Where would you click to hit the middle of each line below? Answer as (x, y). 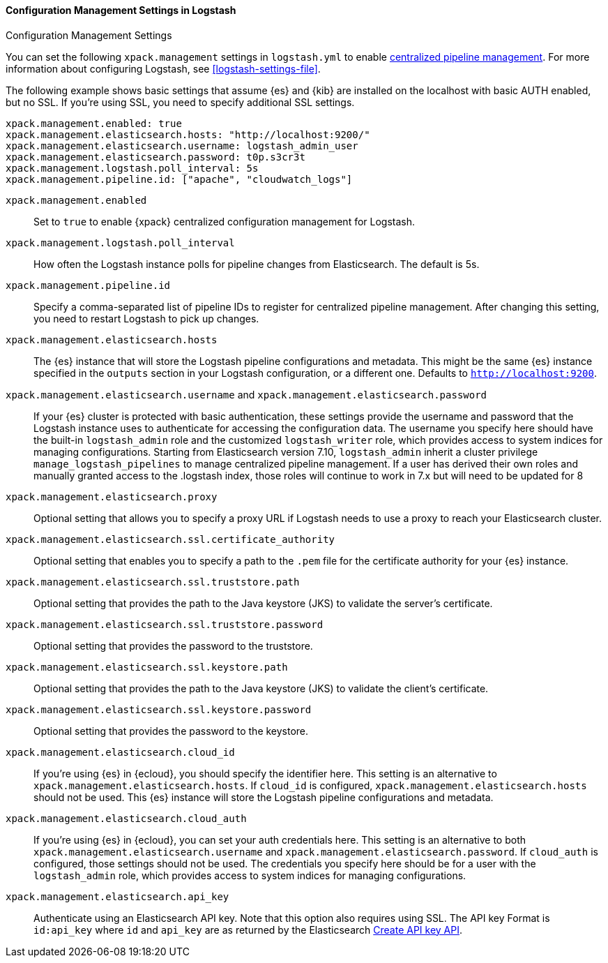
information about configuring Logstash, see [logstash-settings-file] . (163, 68)
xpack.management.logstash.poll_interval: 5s (132, 168)
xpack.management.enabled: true (94, 123)
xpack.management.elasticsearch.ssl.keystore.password (159, 709)
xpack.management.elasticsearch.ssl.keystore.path (147, 667)
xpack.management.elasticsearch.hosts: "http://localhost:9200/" (188, 134)
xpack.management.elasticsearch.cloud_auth (126, 818)
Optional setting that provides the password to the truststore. (173, 645)
